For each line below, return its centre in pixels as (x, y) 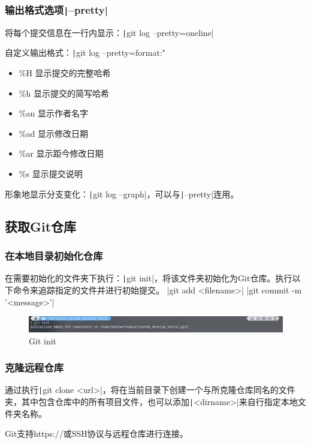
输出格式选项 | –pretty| (57, 9)
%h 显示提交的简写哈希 (64, 93)
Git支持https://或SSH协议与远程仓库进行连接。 (96, 433)
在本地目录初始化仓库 (54, 256)
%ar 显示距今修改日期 (61, 153)
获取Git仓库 (41, 226)
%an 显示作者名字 (53, 113)
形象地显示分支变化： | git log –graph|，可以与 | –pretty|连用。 (122, 193)
